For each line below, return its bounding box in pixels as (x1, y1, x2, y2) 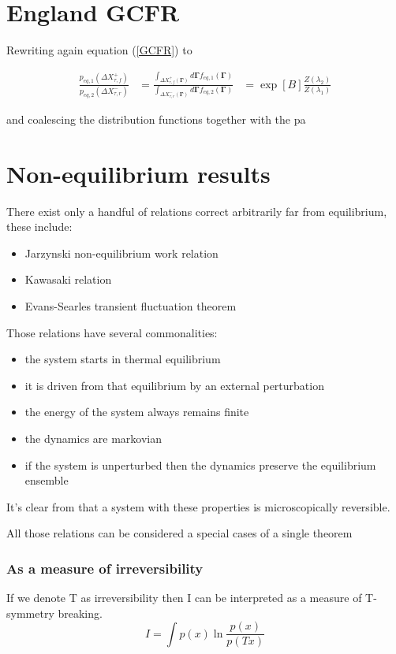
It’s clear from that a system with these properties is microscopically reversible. (6, 498, 390, 515)
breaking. (58, 604, 103, 621)
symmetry (6, 604, 54, 621)
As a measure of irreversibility (6, 558, 204, 578)
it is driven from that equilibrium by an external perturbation (24, 377, 324, 393)
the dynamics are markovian (24, 429, 163, 446)
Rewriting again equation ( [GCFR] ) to (6, 42, 192, 58)
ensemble (24, 472, 69, 489)
